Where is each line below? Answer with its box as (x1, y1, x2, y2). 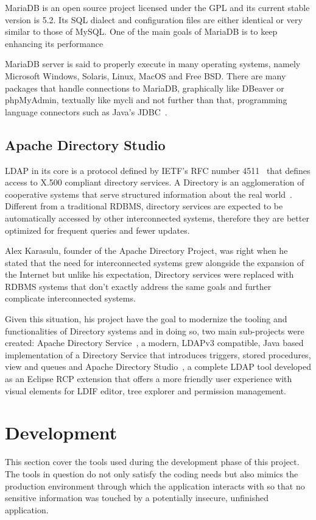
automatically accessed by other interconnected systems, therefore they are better (5, 211, 309, 224)
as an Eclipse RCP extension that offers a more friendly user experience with (5, 372, 292, 385)
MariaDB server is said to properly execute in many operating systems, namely (5, 57, 301, 70)
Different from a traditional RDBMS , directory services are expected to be (5, 200, 283, 212)
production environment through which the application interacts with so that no (5, 479, 305, 492)
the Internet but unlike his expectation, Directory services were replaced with (5, 268, 294, 281)
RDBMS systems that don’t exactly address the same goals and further (5, 280, 272, 292)
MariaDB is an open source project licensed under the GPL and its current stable (5, 1, 310, 13)
